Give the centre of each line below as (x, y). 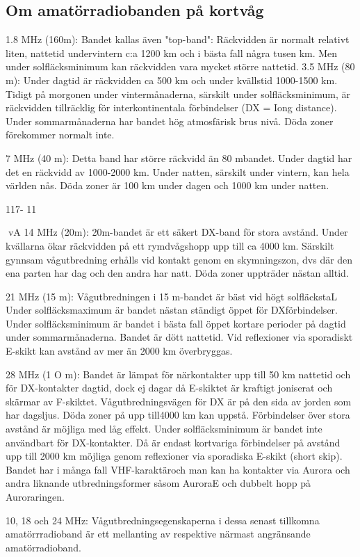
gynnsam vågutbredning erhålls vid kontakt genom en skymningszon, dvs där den (179, 259)
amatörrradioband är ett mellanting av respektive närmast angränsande (158, 534)
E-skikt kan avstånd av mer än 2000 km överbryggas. (119, 351)
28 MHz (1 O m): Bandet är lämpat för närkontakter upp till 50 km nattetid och (178, 374)
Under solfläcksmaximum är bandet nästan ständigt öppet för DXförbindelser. (172, 310)
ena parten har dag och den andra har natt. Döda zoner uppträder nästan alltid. (177, 273)
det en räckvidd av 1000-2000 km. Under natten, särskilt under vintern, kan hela (178, 171)
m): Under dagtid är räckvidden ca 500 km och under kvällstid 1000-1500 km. (172, 80)
